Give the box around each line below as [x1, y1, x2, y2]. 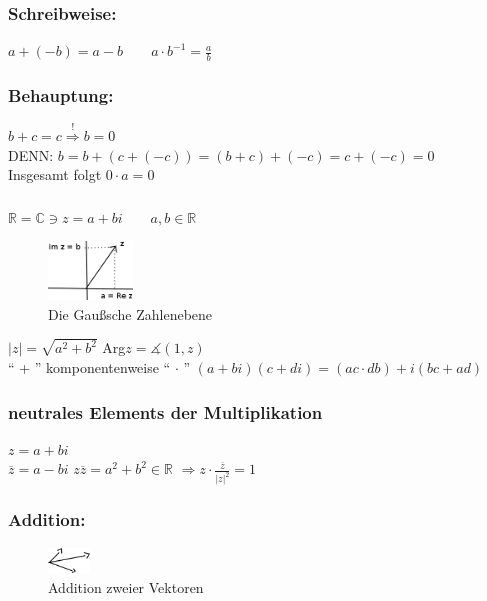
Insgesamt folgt [8, 164, 102, 185]
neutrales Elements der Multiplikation [8, 399, 323, 424]
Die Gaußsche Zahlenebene [48, 303, 213, 324]
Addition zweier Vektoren [48, 576, 204, 597]
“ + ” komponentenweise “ [8, 357, 171, 378]
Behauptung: [8, 82, 114, 107]
